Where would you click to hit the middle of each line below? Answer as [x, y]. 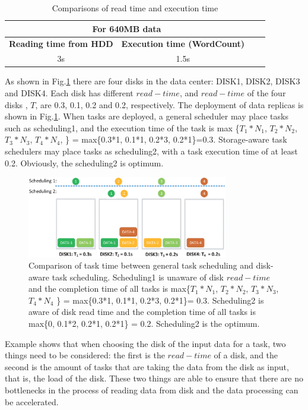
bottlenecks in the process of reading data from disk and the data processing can [152, 390]
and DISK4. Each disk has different [69, 92]
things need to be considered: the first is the [85, 355]
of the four [266, 92]
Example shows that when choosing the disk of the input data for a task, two [145, 343]
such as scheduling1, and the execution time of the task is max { [122, 127]
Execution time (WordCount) [183, 44]
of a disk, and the [246, 355]
